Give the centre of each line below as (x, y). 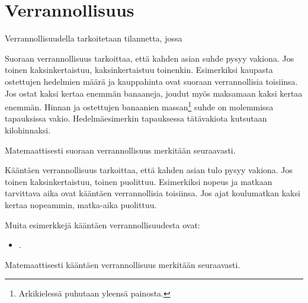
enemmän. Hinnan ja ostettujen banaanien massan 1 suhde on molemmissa (139, 106)
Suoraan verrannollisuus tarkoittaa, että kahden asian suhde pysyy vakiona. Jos (150, 58)
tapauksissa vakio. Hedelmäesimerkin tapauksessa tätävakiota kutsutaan (136, 118)
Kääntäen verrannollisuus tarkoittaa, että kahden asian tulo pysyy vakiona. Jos (149, 170)
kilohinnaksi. (28, 130)
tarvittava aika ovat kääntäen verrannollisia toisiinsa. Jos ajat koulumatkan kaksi (153, 193)
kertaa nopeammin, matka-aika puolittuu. (81, 204)
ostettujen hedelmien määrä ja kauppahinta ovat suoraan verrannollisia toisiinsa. (151, 81)
